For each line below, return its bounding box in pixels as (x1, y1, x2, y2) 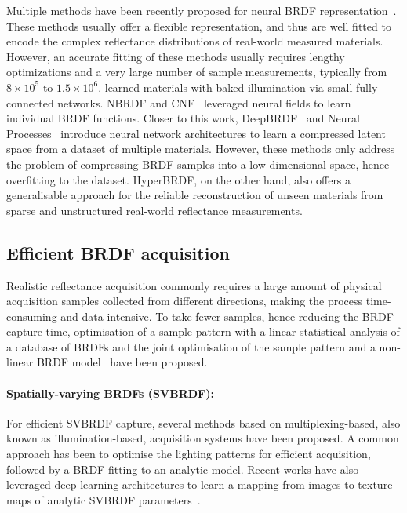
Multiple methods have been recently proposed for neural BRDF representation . (6, 2, 397, 18)
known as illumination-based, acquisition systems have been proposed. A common (6, 430, 399, 446)
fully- (356, 78, 381, 95)
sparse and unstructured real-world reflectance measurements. (6, 202, 303, 218)
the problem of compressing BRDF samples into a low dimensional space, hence (6, 155, 390, 172)
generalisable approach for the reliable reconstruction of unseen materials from (6, 187, 383, 203)
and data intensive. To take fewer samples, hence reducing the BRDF (60, 307, 394, 324)
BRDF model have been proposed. (36, 354, 208, 370)
